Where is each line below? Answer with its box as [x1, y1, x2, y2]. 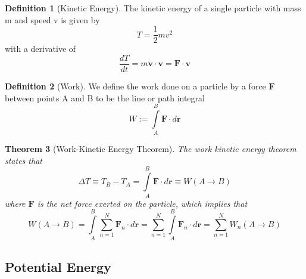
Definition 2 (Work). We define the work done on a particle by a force [5, 79, 266, 92]
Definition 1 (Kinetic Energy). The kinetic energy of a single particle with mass [5, 2, 301, 14]
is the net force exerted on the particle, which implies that [37, 197, 248, 209]
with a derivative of [5, 42, 76, 55]
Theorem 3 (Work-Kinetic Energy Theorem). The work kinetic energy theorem [5, 142, 296, 155]
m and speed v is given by [5, 13, 100, 26]
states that [5, 154, 42, 166]
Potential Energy [5, 257, 111, 275]
